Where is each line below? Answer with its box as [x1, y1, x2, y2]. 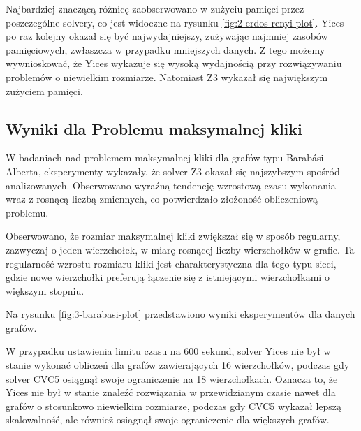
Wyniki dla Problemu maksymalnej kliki [6, 117, 302, 139]
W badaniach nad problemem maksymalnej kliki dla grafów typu [6, 150, 283, 165]
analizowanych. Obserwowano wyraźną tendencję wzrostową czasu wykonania [6, 177, 336, 192]
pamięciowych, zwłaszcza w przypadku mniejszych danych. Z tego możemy [6, 42, 325, 57]
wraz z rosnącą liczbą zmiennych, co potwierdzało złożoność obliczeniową [6, 191, 318, 206]
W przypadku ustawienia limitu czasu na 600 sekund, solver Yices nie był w [6, 344, 331, 358]
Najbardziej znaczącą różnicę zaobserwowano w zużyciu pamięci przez [6, 1, 304, 15]
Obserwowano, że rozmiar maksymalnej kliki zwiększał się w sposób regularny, [6, 228, 341, 243]
